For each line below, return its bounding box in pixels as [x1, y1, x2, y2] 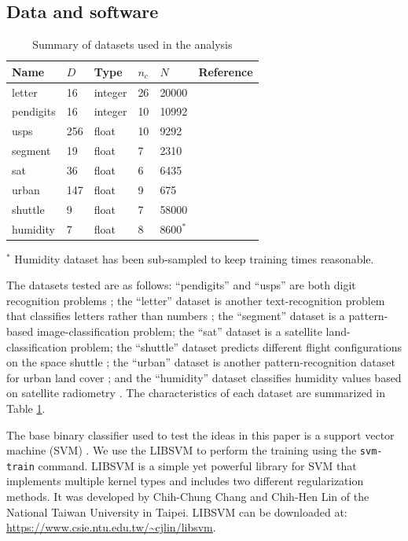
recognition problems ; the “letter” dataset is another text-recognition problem [6, 292, 385, 308]
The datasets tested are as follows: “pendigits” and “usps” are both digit [6, 277, 356, 293]
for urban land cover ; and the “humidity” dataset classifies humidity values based [6, 369, 402, 385]
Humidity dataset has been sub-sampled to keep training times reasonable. [14, 250, 374, 267]
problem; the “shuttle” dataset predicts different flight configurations [70, 338, 402, 355]
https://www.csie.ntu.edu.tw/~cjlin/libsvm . [6, 519, 216, 535]
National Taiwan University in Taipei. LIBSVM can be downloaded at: [6, 503, 347, 520]
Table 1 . [6, 399, 46, 416]
